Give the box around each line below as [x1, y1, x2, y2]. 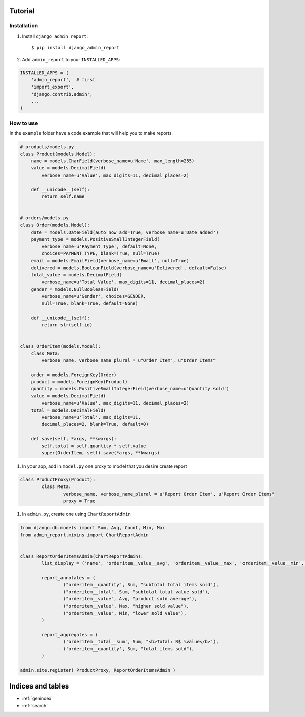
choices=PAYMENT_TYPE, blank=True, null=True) [41, 251, 160, 256]
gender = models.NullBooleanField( [30, 286, 119, 292]
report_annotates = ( [41, 575, 96, 580]
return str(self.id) [41, 322, 93, 328]
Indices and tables [9, 682, 69, 691]
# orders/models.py [20, 215, 69, 221]
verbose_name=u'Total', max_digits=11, [41, 415, 141, 420]
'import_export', [30, 84, 74, 90]
